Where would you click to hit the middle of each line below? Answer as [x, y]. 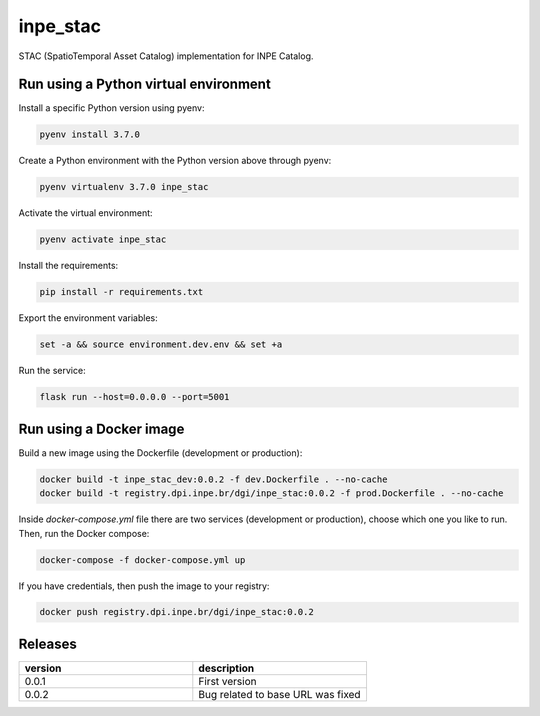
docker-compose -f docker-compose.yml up [142, 559]
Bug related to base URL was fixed [279, 694]
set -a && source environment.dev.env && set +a [161, 344]
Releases [47, 643]
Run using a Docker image [101, 428]
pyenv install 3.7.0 [89, 134]
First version [227, 681]
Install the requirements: [68, 266]
